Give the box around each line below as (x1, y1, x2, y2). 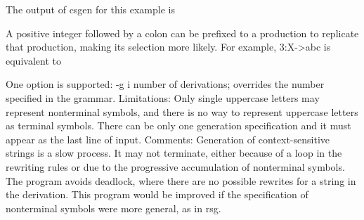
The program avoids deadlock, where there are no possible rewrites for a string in (6, 173, 356, 188)
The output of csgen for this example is (6, 2, 175, 16)
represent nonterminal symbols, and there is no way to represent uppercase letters (6, 104, 358, 119)
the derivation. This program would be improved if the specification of (6, 187, 308, 202)
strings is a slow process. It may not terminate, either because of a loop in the (6, 145, 342, 160)
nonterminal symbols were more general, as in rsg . (6, 200, 221, 215)
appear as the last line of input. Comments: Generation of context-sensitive (6, 131, 330, 146)
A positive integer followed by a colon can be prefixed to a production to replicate (6, 25, 359, 40)
